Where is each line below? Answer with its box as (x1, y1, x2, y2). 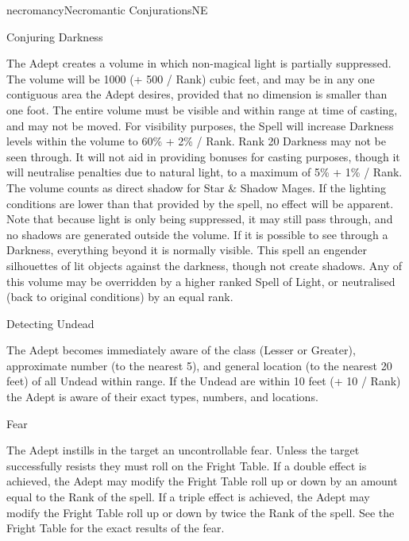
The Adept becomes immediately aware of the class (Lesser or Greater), (6, 342, 356, 358)
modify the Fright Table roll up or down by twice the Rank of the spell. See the (6, 504, 395, 520)
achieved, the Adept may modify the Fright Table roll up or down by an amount (6, 473, 398, 489)
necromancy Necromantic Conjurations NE (6, 2, 208, 17)
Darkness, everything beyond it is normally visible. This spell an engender (6, 242, 367, 258)
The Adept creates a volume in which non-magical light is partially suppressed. (6, 55, 392, 71)
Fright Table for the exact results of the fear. (6, 520, 225, 536)
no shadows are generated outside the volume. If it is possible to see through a (6, 226, 388, 242)
